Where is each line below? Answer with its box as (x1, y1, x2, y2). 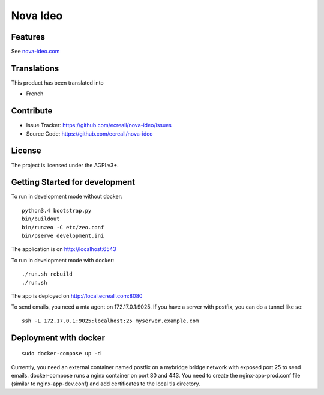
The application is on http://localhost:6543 (11, 246, 116, 253)
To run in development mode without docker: (11, 193, 122, 201)
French (26, 90, 44, 97)
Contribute (11, 106, 53, 116)
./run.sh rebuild (22, 271, 73, 277)
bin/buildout (22, 216, 60, 222)
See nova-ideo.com (11, 48, 60, 55)
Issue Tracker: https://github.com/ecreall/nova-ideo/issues (26, 122, 172, 129)
